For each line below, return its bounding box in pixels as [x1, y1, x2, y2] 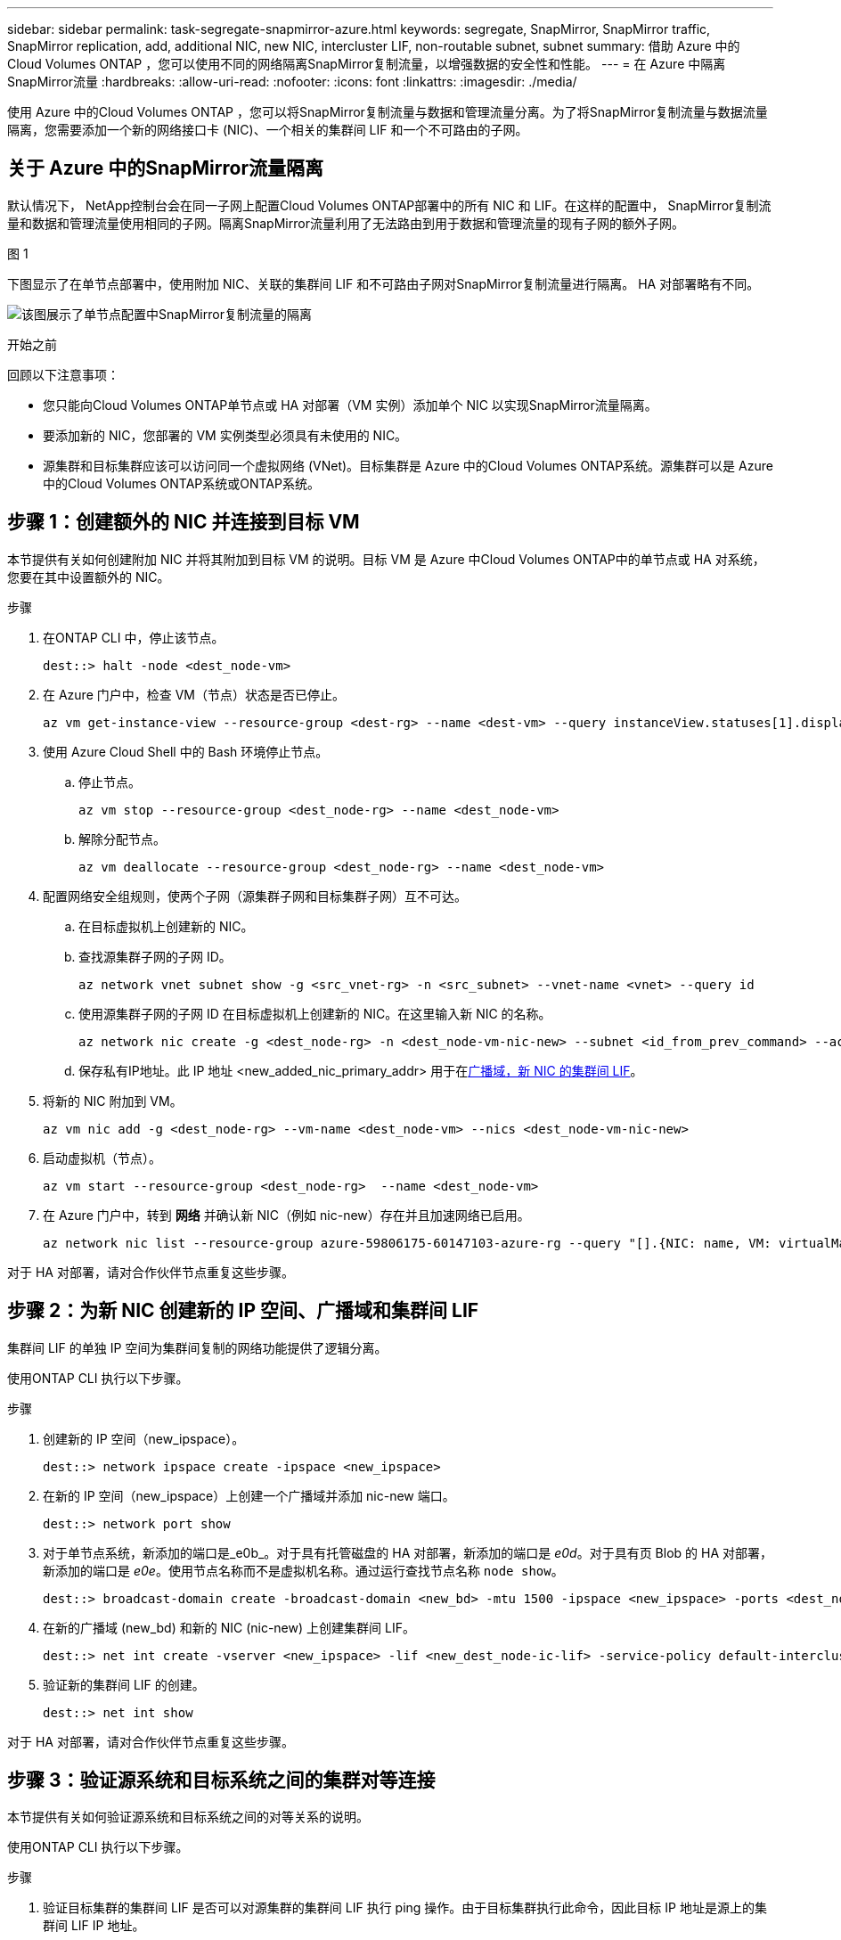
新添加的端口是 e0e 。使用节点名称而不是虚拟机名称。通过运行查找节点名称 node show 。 [43, 1562, 564, 1578]
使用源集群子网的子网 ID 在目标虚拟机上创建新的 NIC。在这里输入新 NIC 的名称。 [78, 1005, 551, 1021]
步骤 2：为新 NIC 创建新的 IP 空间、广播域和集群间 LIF [7, 1299, 479, 1322]
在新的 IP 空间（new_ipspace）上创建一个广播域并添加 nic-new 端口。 [43, 1487, 455, 1503]
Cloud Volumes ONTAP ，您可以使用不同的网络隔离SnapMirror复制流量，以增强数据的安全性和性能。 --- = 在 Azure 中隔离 [7, 56, 726, 71]
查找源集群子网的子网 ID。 [78, 948, 232, 964]
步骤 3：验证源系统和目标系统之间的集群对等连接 [7, 1768, 436, 1791]
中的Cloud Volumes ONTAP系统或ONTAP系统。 [43, 475, 320, 491]
